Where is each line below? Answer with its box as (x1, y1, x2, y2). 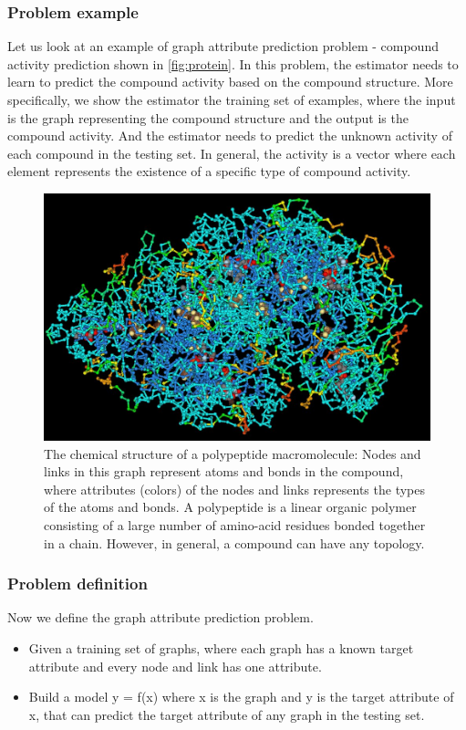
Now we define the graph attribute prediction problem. (7, 608, 314, 627)
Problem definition (7, 572, 148, 595)
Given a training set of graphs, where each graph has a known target (28, 638, 414, 657)
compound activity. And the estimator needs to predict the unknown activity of (7, 126, 452, 145)
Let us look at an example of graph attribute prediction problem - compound (7, 36, 439, 56)
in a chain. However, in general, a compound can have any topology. (44, 533, 425, 552)
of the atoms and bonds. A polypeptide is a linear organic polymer (44, 497, 417, 516)
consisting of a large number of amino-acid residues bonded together (44, 515, 426, 534)
